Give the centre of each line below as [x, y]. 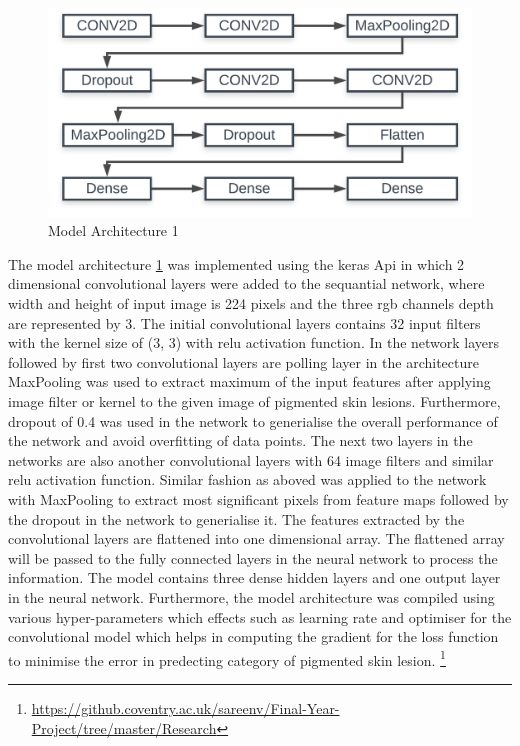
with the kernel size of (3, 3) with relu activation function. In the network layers [254, 342]
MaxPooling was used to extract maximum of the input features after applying [249, 381]
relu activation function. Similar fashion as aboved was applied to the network [247, 479]
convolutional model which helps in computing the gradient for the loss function [253, 636]
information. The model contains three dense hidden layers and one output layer [254, 577]
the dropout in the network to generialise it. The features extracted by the [236, 518]
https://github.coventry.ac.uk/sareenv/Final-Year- [185, 708]
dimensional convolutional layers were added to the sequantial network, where [246, 283]
